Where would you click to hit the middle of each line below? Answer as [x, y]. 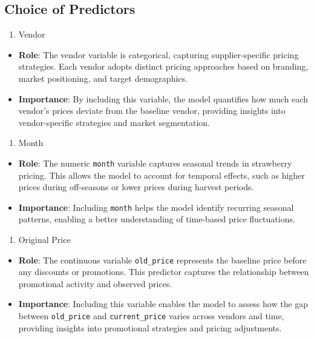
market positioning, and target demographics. [103, 78]
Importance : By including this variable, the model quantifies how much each [163, 98]
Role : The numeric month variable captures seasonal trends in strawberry [155, 163]
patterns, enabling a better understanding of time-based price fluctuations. [157, 219]
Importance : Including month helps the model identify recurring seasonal [156, 207]
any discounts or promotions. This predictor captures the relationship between [164, 272]
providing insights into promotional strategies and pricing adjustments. [150, 327]
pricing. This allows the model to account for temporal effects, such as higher [162, 175]
